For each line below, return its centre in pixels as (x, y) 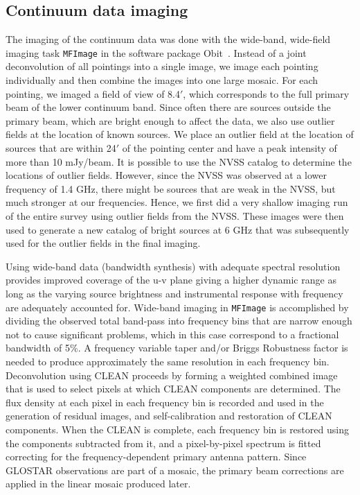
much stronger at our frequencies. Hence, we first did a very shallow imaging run (177, 202)
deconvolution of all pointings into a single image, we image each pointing (162, 66)
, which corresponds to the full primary (266, 93)
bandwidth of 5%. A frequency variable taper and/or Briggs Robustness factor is (177, 348)
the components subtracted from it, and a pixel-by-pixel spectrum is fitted (163, 443)
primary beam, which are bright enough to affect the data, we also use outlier (170, 120)
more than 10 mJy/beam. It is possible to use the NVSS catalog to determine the (179, 161)
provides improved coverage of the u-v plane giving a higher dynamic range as (171, 280)
